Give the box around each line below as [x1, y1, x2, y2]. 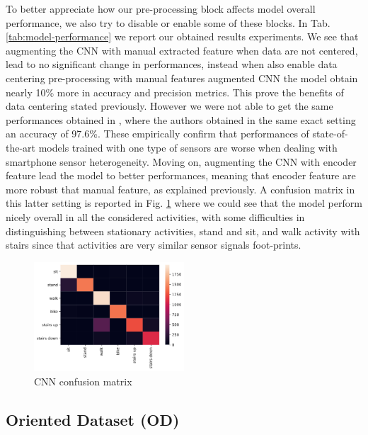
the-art [6, 140, 36, 154]
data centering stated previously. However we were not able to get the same [6, 98, 333, 113]
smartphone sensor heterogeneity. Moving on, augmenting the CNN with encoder [6, 154, 357, 169]
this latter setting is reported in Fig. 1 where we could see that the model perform [6, 196, 362, 210]
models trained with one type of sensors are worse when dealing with [38, 140, 338, 154]
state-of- [312, 126, 348, 141]
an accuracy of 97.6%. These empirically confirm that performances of [6, 126, 309, 141]
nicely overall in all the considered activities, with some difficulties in [6, 209, 305, 224]
